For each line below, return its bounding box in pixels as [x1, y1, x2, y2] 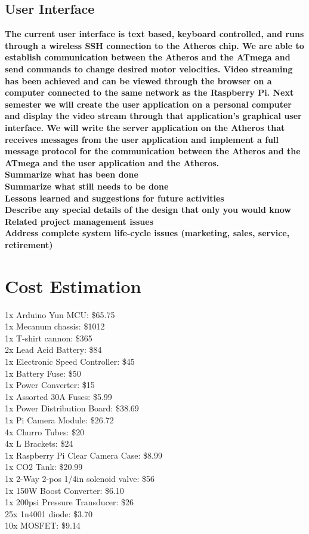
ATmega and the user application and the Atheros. [5, 156, 220, 169]
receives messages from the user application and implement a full [5, 133, 279, 145]
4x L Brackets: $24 [5, 437, 73, 450]
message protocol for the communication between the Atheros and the [5, 145, 301, 157]
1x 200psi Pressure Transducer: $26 [5, 496, 134, 508]
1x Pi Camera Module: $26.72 [5, 413, 114, 426]
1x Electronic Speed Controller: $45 [5, 355, 135, 367]
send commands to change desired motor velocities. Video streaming [5, 62, 293, 75]
